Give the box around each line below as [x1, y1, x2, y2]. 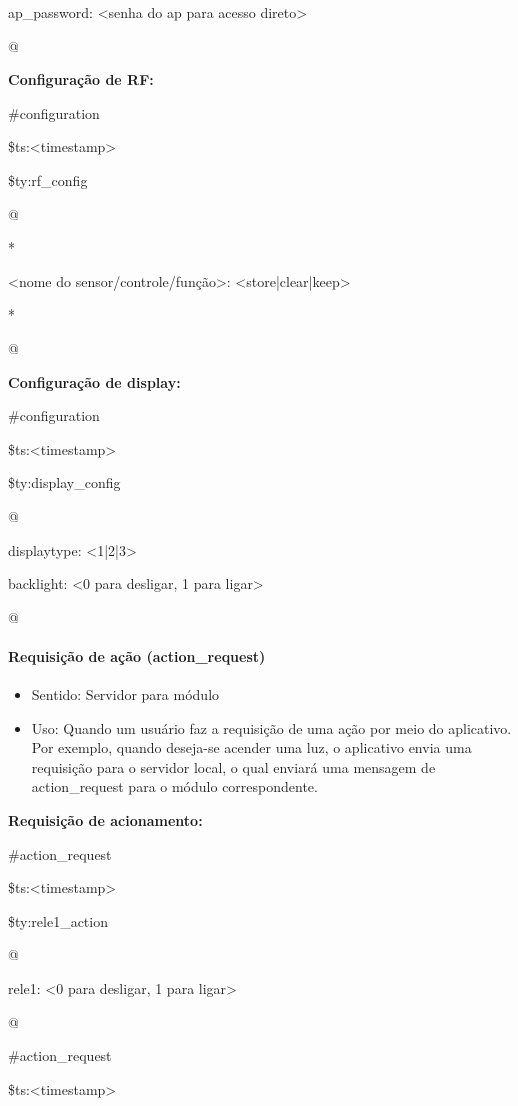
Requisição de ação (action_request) [8, 645, 266, 666]
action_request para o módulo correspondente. [31, 776, 318, 797]
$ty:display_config [8, 472, 121, 493]
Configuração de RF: [8, 69, 154, 90]
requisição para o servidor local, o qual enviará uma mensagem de [31, 756, 436, 777]
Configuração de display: [8, 371, 181, 392]
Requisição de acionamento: [8, 810, 203, 831]
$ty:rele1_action [8, 910, 108, 931]
